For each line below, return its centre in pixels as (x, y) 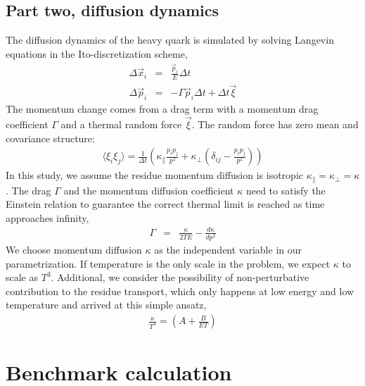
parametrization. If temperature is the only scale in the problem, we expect (168, 263)
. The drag (28, 190)
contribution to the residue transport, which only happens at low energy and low (180, 291)
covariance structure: (50, 138)
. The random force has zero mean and (275, 124)
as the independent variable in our (228, 250)
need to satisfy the (286, 190)
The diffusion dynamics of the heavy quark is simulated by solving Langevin (170, 40)
